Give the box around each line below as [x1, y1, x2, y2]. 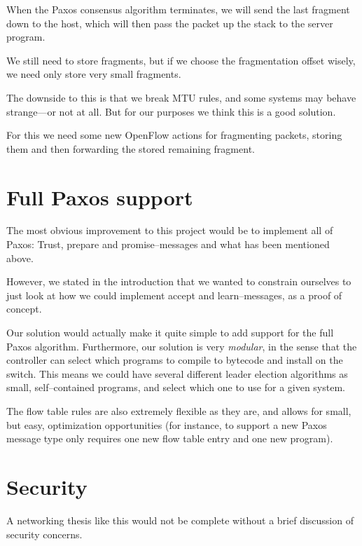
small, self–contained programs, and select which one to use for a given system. [6, 380, 345, 395]
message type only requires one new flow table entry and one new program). [6, 431, 333, 446]
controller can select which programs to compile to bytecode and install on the [6, 353, 343, 367]
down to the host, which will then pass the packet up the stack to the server [6, 15, 333, 30]
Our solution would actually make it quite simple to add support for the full [6, 325, 334, 340]
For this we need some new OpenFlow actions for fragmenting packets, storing [6, 128, 342, 142]
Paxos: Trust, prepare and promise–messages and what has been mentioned [6, 237, 330, 252]
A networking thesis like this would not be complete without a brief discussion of [6, 512, 354, 527]
